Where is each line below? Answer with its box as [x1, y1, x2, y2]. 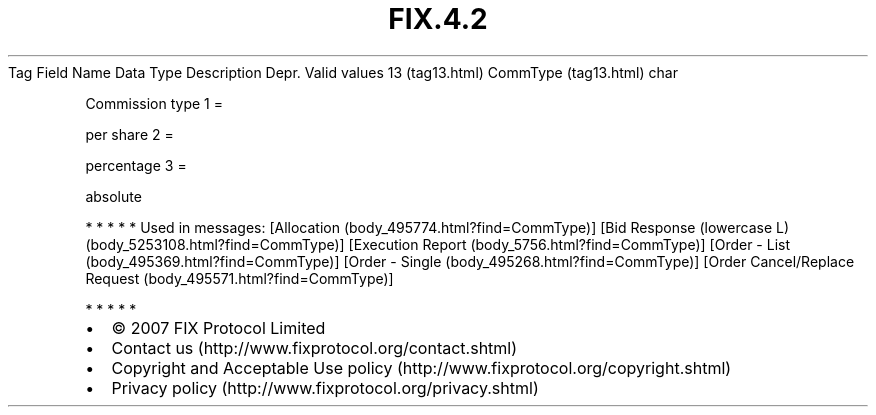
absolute [85, 187, 142, 205]
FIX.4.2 [388, 2, 488, 36]
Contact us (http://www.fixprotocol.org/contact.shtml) [111, 337, 518, 358]
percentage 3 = [85, 156, 187, 174]
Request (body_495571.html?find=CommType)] [85, 269, 394, 287]
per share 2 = [85, 125, 174, 143]
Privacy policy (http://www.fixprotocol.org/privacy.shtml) [111, 377, 539, 398]
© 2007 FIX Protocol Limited [111, 317, 326, 338]
